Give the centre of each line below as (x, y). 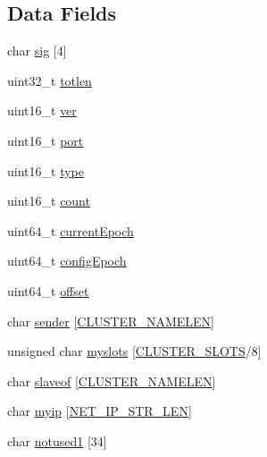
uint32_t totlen (50, 80)
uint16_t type (46, 170)
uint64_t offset (48, 290)
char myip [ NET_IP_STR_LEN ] (100, 411)
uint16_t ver (42, 110)
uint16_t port (46, 140)
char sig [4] (37, 51)
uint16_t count (49, 201)
